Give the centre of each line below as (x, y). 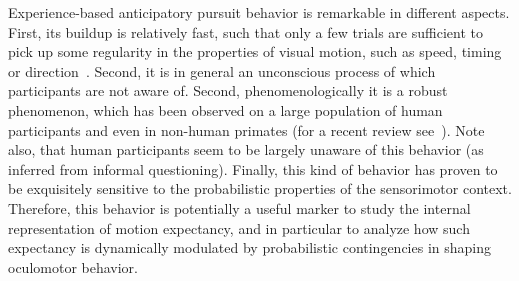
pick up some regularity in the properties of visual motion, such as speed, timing (255, 51)
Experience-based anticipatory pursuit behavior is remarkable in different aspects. (259, 12)
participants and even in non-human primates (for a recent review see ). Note (246, 129)
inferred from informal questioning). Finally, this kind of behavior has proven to (253, 168)
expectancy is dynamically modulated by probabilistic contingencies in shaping (249, 247)
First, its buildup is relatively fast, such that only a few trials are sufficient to (245, 31)
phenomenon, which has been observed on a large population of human (225, 109)
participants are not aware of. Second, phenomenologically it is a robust (228, 90)
